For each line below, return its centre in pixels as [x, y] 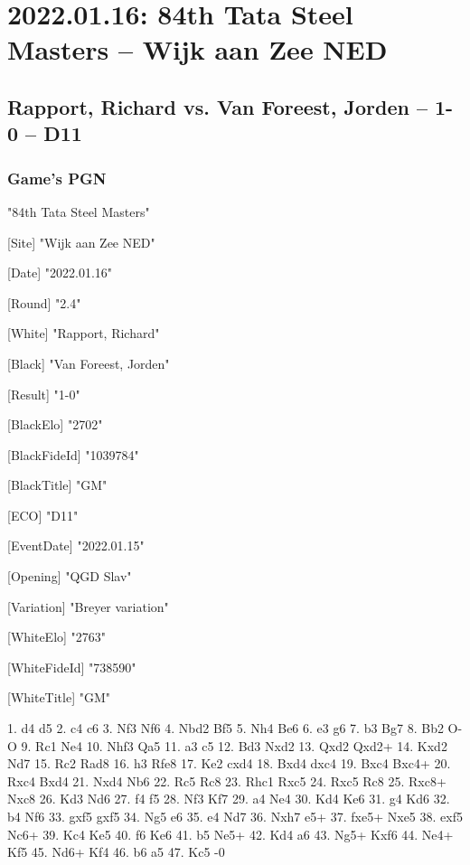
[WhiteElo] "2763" [57, 637]
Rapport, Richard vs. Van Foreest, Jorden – [217, 106]
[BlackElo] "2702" [55, 424]
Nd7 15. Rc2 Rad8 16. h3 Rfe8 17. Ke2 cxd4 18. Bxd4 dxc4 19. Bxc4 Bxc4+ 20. [229, 763]
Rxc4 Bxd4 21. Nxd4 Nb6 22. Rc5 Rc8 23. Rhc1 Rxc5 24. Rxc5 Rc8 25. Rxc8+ [227, 780]
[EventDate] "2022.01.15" [76, 545]
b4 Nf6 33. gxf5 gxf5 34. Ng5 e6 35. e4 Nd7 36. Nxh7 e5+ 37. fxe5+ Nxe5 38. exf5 [235, 817]
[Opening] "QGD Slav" [70, 576]
